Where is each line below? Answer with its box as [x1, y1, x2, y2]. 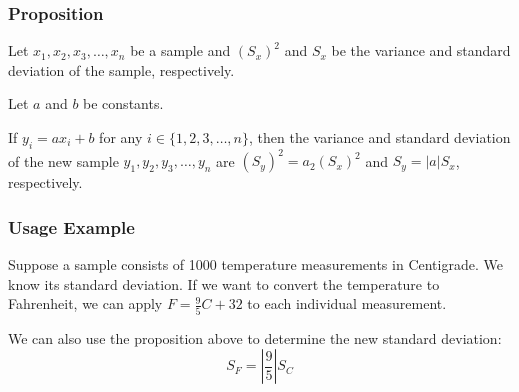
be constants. [83, 93, 164, 114]
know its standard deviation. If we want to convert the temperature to [8, 273, 440, 294]
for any [99, 127, 143, 147]
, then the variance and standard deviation [248, 127, 511, 147]
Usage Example [8, 214, 135, 239]
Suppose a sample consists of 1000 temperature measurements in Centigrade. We [8, 254, 503, 275]
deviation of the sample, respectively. [8, 59, 235, 80]
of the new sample [8, 150, 119, 171]
